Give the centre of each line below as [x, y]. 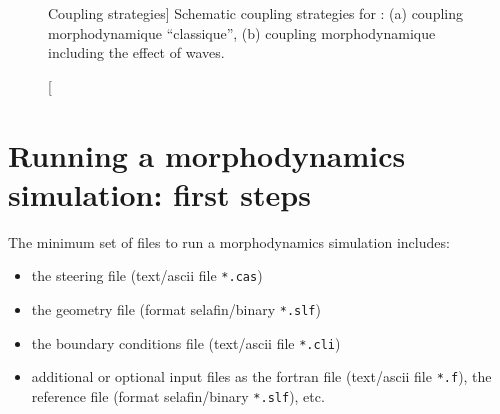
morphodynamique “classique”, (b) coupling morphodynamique [242, 32]
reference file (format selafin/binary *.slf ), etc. [178, 395]
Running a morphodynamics [207, 154]
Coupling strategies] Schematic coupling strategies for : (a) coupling [255, 13]
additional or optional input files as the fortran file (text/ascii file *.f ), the [261, 376]
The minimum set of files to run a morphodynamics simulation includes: [229, 241]
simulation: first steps [159, 193]
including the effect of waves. [136, 52]
